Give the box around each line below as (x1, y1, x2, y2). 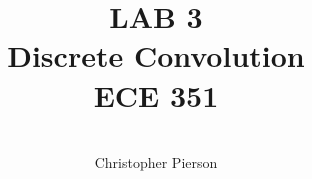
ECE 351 (93, 74, 219, 115)
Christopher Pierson (94, 152, 218, 173)
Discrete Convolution (7, 35, 305, 76)
